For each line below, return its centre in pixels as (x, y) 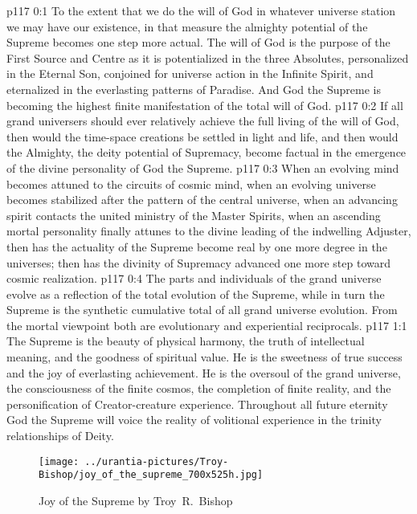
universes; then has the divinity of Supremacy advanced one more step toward (199, 262)
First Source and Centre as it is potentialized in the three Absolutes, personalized (208, 57)
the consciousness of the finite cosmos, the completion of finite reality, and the (199, 388)
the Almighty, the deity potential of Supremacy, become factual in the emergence (206, 152)
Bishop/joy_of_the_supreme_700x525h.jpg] (151, 475)
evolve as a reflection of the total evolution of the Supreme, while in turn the (196, 294)
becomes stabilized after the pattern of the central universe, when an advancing (202, 200)
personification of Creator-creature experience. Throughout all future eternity (197, 404)
